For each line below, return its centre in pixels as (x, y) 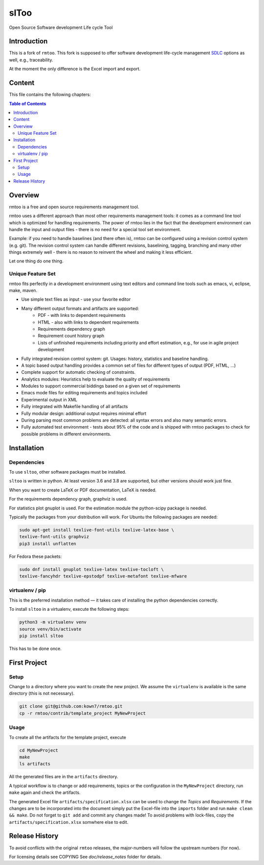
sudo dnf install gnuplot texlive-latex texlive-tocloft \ (91, 569)
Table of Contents (28, 103)
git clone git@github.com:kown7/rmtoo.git (71, 706)
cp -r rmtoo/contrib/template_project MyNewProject (83, 713)
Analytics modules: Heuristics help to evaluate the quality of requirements (96, 379)
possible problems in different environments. (66, 434)
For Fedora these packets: (35, 556)
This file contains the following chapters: (50, 95)
